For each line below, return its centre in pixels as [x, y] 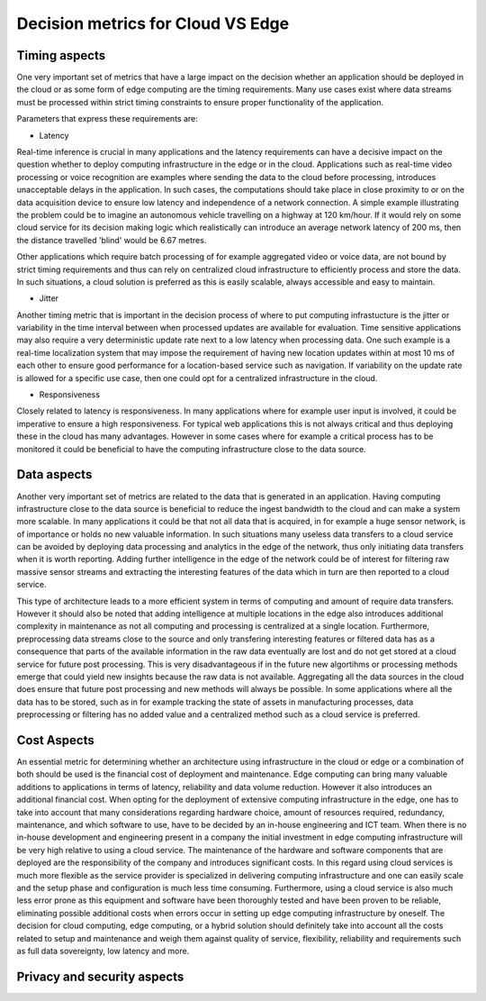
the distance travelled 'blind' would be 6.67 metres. [112, 240]
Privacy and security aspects [100, 976]
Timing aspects [61, 55]
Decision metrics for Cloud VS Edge [153, 23]
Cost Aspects [55, 740]
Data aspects [54, 474]
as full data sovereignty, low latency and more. [103, 951]
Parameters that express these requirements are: [107, 119]
